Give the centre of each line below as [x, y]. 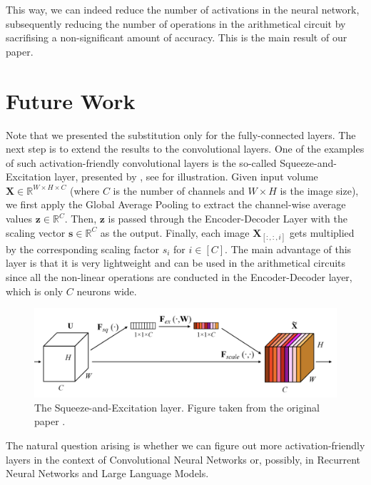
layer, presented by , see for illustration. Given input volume [186, 177]
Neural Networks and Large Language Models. [107, 473]
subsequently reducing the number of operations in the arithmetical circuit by [176, 23]
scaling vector [36, 232]
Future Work [71, 100]
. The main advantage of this [288, 249]
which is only [35, 291]
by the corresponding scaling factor [82, 249]
